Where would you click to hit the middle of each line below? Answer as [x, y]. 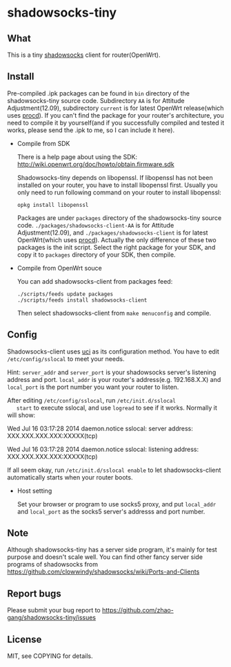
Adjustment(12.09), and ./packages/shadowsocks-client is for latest [112, 232]
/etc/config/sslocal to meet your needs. [66, 358]
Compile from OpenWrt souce [59, 268]
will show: [21, 415]
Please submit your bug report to [54, 610]
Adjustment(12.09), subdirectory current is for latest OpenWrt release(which [115, 108]
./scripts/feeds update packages [65, 294]
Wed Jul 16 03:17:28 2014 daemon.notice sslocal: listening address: [103, 449]
